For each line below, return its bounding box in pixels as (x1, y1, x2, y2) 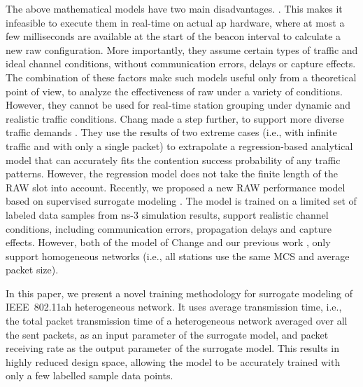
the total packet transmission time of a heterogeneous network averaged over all (6, 313, 348, 328)
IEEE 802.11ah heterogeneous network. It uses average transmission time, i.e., (6, 299, 342, 314)
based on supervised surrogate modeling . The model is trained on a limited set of (6, 193, 357, 208)
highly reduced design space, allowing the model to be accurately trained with (6, 354, 341, 369)
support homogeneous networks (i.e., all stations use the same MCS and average (6, 248, 350, 263)
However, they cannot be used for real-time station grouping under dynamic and (6, 97, 351, 112)
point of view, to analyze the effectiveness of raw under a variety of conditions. (6, 83, 343, 98)
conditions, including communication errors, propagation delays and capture (6, 221, 332, 236)
